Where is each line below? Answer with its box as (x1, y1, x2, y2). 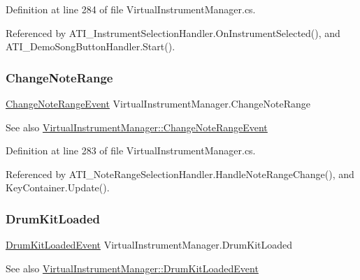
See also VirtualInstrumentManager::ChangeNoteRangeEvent (6, 119, 268, 134)
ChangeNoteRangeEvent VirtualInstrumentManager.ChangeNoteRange (6, 96, 310, 110)
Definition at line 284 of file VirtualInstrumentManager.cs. (6, 2, 256, 16)
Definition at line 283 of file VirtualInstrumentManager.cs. (6, 143, 256, 158)
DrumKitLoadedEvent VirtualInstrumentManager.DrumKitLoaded (6, 237, 293, 252)
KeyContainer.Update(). (6, 180, 110, 195)
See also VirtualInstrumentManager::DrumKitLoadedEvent (6, 260, 259, 275)
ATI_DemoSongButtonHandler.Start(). (6, 39, 175, 54)
